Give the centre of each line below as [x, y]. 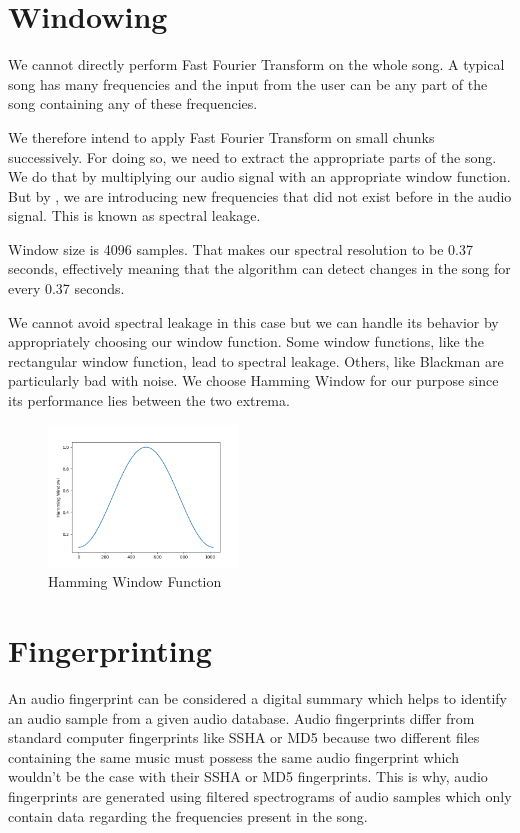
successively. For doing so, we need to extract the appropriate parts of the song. [252, 156]
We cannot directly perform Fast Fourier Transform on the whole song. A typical [256, 64]
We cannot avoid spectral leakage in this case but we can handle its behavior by [253, 321]
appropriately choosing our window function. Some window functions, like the [246, 341]
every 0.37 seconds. [66, 288]
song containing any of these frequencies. [133, 103]
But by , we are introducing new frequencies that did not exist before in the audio [260, 195]
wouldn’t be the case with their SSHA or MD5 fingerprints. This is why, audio [248, 776]
